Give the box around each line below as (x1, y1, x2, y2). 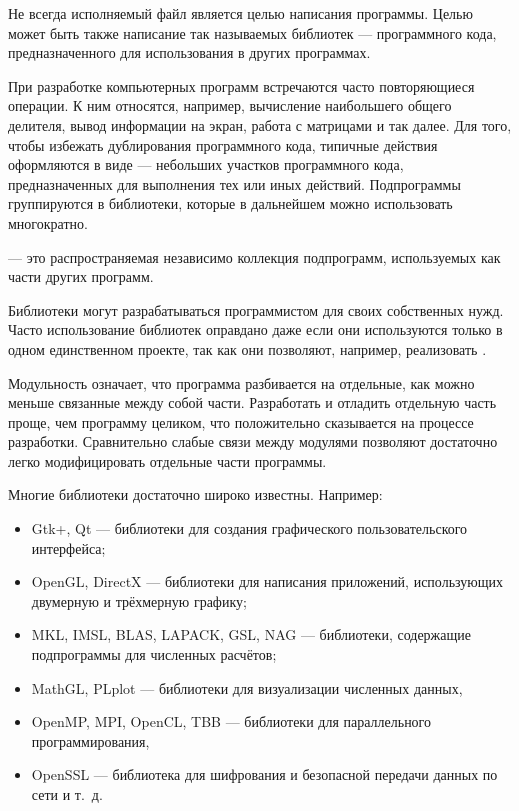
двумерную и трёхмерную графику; (31, 590, 247, 611)
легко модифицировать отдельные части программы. (8, 450, 327, 471)
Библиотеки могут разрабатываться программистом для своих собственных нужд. (8, 299, 504, 320)
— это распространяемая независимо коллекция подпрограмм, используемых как (8, 246, 501, 267)
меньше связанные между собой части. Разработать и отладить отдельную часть (8, 392, 497, 413)
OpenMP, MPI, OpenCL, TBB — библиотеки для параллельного (31, 711, 432, 732)
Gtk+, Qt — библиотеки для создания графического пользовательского (31, 518, 468, 539)
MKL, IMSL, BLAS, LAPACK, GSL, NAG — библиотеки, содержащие (31, 624, 471, 645)
